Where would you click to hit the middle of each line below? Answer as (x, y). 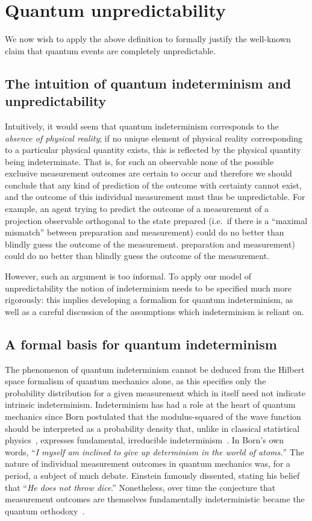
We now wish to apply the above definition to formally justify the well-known (148, 39)
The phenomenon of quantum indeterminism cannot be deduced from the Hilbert (155, 369)
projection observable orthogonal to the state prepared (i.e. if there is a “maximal (156, 220)
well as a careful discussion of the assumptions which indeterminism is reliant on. (154, 311)
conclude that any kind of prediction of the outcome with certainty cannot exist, (153, 185)
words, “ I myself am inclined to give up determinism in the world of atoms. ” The (154, 451)
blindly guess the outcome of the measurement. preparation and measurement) (150, 244)
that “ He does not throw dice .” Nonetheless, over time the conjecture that (140, 487)
